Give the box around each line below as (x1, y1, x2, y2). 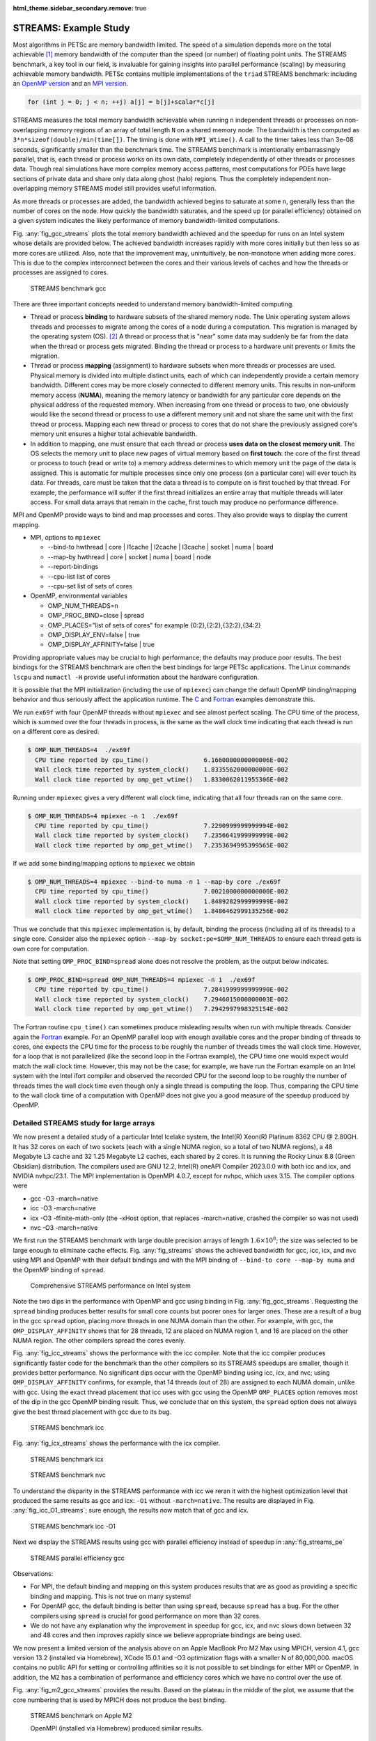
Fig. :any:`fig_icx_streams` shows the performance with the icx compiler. (13, 1439, 221, 1448)
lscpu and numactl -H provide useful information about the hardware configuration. (13, 673, 259, 681)
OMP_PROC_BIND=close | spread (47, 611, 144, 620)
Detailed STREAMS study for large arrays (13, 1118, 155, 1128)
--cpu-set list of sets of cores (47, 582, 132, 591)
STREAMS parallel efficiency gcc (30, 1554, 125, 1562)
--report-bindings (47, 563, 99, 571)
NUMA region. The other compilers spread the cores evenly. (13, 1336, 186, 1344)
